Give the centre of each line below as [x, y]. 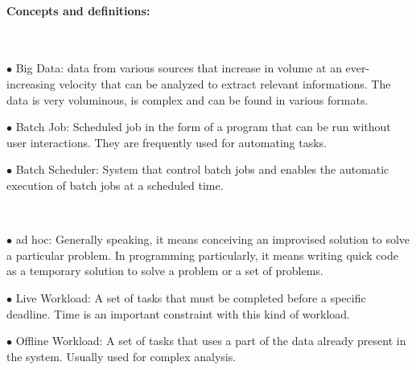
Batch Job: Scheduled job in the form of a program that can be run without [203, 127]
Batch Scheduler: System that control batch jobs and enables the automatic [202, 169]
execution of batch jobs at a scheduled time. [115, 185]
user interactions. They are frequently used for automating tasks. [167, 142]
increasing [31, 83]
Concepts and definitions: [78, 10]
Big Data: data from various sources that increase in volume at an [179, 68]
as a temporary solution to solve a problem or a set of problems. [165, 271]
